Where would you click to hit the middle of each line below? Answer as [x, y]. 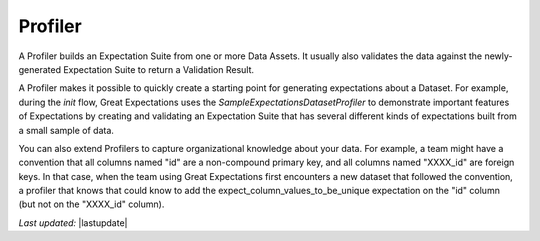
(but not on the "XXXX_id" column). [91, 204]
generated [40, 69]
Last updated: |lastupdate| [73, 222]
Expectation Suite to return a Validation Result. [159, 69]
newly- [499, 56]
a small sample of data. [66, 130]
